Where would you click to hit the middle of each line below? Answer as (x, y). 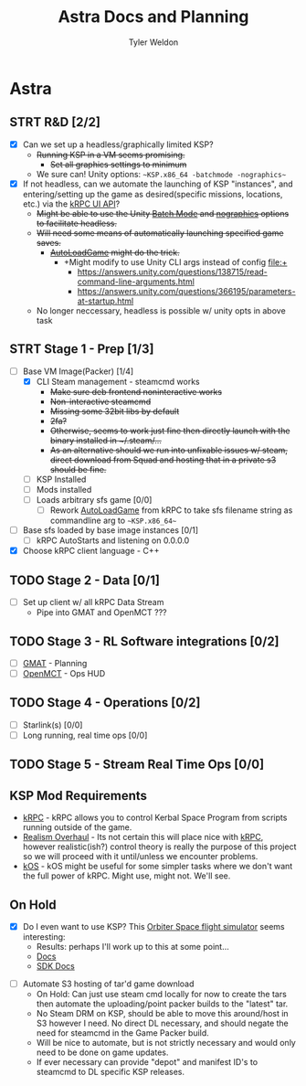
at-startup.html (106, 301)
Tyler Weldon (153, 42)
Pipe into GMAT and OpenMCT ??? (101, 612)
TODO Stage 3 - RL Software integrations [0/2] (145, 641)
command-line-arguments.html (136, 282)
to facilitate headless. (76, 223)
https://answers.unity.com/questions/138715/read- (172, 271)
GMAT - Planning (55, 663)
